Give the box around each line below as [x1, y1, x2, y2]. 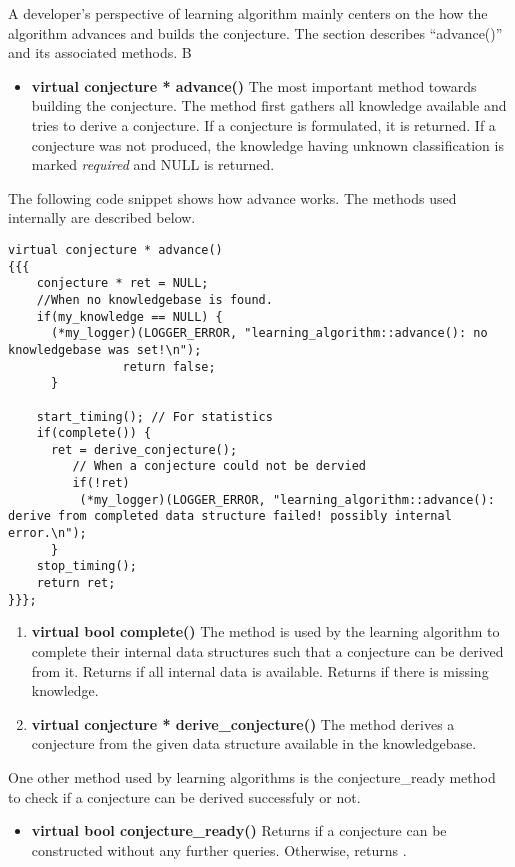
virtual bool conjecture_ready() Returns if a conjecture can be [31, 820, 447, 841]
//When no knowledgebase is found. [36, 292, 273, 307]
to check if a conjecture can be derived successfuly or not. [8, 786, 361, 807]
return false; [122, 359, 216, 374]
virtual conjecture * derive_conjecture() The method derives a [31, 713, 455, 734]
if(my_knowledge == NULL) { [36, 309, 223, 324]
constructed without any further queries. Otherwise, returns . [31, 839, 407, 860]
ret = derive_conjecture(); [50, 442, 238, 457]
